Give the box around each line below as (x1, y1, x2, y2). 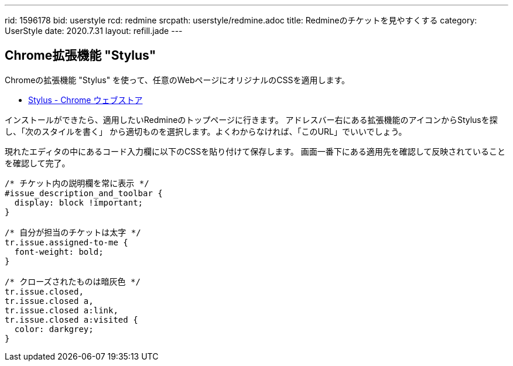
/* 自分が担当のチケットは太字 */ (5, 227, 141, 237)
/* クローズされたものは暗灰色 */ (5, 276, 141, 286)
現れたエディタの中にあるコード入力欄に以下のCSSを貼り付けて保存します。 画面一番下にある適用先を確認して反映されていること (5, 146, 505, 156)
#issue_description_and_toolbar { (5, 188, 163, 198)
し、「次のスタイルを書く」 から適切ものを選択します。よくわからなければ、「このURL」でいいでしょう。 (5, 126, 407, 136)
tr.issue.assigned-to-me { (5, 237, 128, 247)
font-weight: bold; (14, 247, 104, 256)
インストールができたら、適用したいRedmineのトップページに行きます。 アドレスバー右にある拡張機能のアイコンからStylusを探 (5, 114, 498, 125)
